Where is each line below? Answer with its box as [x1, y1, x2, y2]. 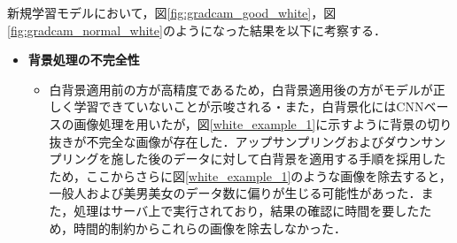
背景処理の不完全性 [27, 50, 140, 69]
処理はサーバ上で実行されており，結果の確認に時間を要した [74, 201, 420, 219]
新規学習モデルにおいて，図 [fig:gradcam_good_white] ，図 [7, 4, 337, 21]
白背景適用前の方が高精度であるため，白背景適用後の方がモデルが [49, 80, 433, 98]
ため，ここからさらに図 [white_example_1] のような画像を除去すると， [49, 166, 452, 185]
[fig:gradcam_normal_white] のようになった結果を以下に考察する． [7, 20, 386, 39]
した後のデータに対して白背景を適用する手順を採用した [123, 149, 446, 168]
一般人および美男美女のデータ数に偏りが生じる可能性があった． [49, 184, 422, 202]
